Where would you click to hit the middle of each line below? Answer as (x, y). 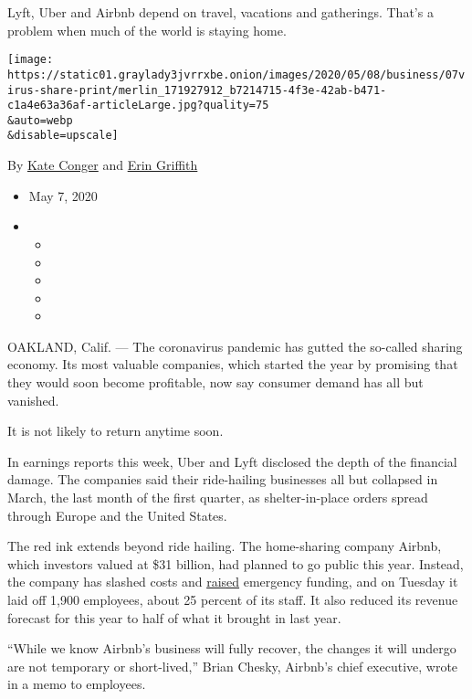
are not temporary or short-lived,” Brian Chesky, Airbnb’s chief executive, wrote (233, 666)
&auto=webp (40, 120)
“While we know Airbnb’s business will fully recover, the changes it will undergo (232, 648)
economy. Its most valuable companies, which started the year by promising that (233, 364)
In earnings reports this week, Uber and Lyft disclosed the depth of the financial (232, 461)
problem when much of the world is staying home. (147, 30)
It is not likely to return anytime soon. (115, 431)
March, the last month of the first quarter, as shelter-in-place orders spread (218, 498)
